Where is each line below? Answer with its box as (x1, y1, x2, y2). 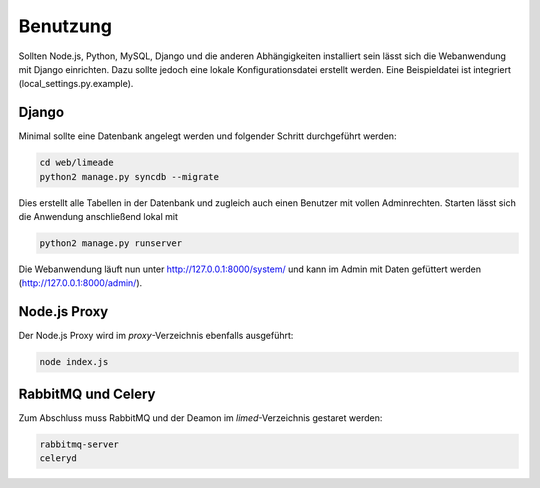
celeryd (39, 453, 77, 464)
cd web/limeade (39, 157, 114, 169)
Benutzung (18, 15, 112, 37)
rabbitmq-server (39, 438, 120, 450)
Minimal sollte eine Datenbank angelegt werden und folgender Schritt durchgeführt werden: (18, 130, 397, 142)
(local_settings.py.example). (18, 78, 134, 90)
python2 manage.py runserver (39, 237, 183, 249)
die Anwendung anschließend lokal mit (18, 210, 179, 222)
